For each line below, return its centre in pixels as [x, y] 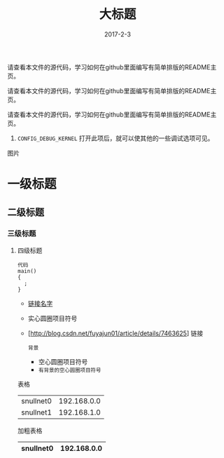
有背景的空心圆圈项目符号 [70, 370]
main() [27, 271]
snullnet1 [36, 412]
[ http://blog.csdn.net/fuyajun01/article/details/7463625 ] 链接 [115, 333]
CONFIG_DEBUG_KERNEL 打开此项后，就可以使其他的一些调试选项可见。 [115, 138]
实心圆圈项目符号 [52, 318]
